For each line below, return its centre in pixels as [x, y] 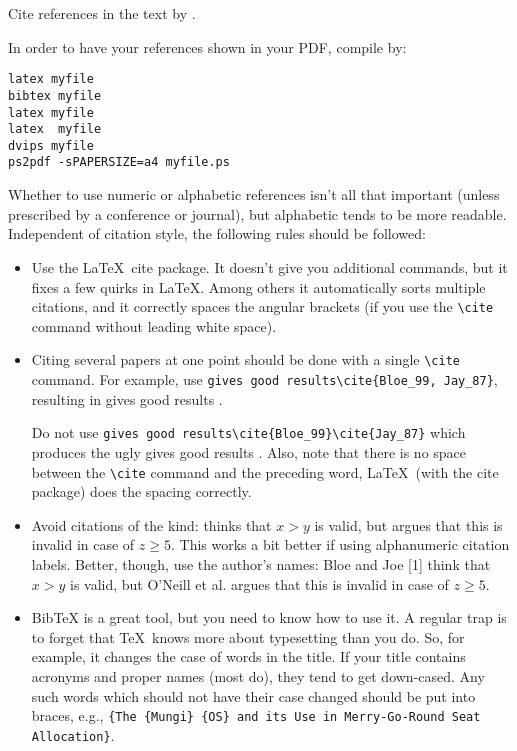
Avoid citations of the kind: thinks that [151, 524]
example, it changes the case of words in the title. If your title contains [248, 656]
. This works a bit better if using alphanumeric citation [340, 544]
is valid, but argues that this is [408, 524]
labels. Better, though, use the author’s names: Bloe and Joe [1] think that [261, 563]
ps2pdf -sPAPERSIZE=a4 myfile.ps [119, 162]
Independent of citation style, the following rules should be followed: [217, 233]
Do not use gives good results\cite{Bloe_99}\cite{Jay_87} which [248, 432]
